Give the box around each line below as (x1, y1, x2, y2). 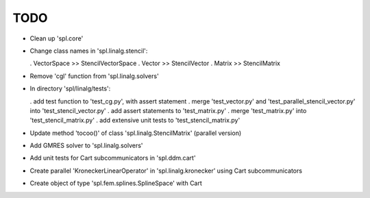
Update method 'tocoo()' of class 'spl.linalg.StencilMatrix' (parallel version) (29, 129, 242, 137)
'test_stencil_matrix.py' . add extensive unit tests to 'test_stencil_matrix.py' (29, 116, 241, 125)
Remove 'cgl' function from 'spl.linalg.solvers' (29, 72, 159, 80)
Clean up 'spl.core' (29, 34, 84, 42)
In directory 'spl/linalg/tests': (29, 84, 111, 92)
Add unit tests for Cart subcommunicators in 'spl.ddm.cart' (29, 154, 196, 162)
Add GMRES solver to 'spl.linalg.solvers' (29, 141, 143, 150)
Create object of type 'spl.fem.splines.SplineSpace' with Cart (29, 179, 202, 188)
